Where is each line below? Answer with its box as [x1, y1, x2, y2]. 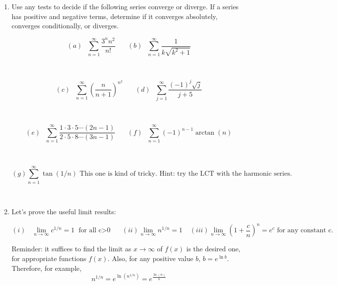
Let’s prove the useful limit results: [11, 206, 116, 217]
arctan [195, 129, 214, 136]
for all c [78, 227, 102, 234]
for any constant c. [277, 227, 334, 234]
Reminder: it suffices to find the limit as [11, 244, 131, 254]
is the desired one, [186, 244, 241, 254]
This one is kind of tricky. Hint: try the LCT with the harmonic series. [80, 170, 292, 178]
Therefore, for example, [11, 263, 82, 273]
